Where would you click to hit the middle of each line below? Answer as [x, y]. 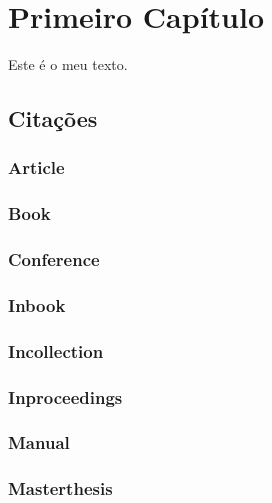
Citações [53, 118]
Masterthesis [60, 488]
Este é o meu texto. [68, 64]
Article [36, 167]
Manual [39, 442]
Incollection [56, 350]
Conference [54, 259]
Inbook [37, 304]
